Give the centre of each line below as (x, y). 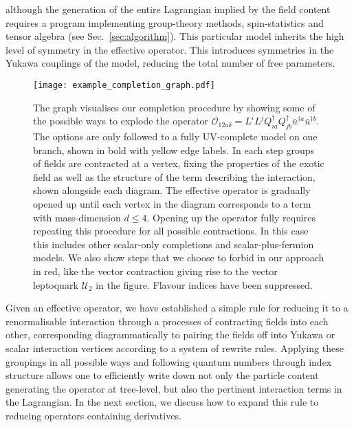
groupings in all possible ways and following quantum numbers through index (169, 361)
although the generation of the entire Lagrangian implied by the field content (168, 9)
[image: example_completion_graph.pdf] (124, 85)
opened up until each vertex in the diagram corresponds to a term (172, 203)
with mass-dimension (77, 217)
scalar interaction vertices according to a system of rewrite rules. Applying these (175, 348)
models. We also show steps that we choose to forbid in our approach (179, 258)
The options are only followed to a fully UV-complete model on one (175, 136)
